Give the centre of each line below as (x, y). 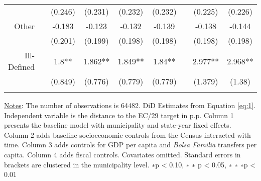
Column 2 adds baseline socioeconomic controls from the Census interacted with (127, 134)
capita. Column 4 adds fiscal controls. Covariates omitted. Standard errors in (122, 154)
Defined (22, 67)
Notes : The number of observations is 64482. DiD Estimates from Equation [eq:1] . (130, 105)
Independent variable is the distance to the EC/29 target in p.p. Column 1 (119, 115)
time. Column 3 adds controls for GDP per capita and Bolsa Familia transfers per (130, 145)
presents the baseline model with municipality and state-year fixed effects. (118, 125)
